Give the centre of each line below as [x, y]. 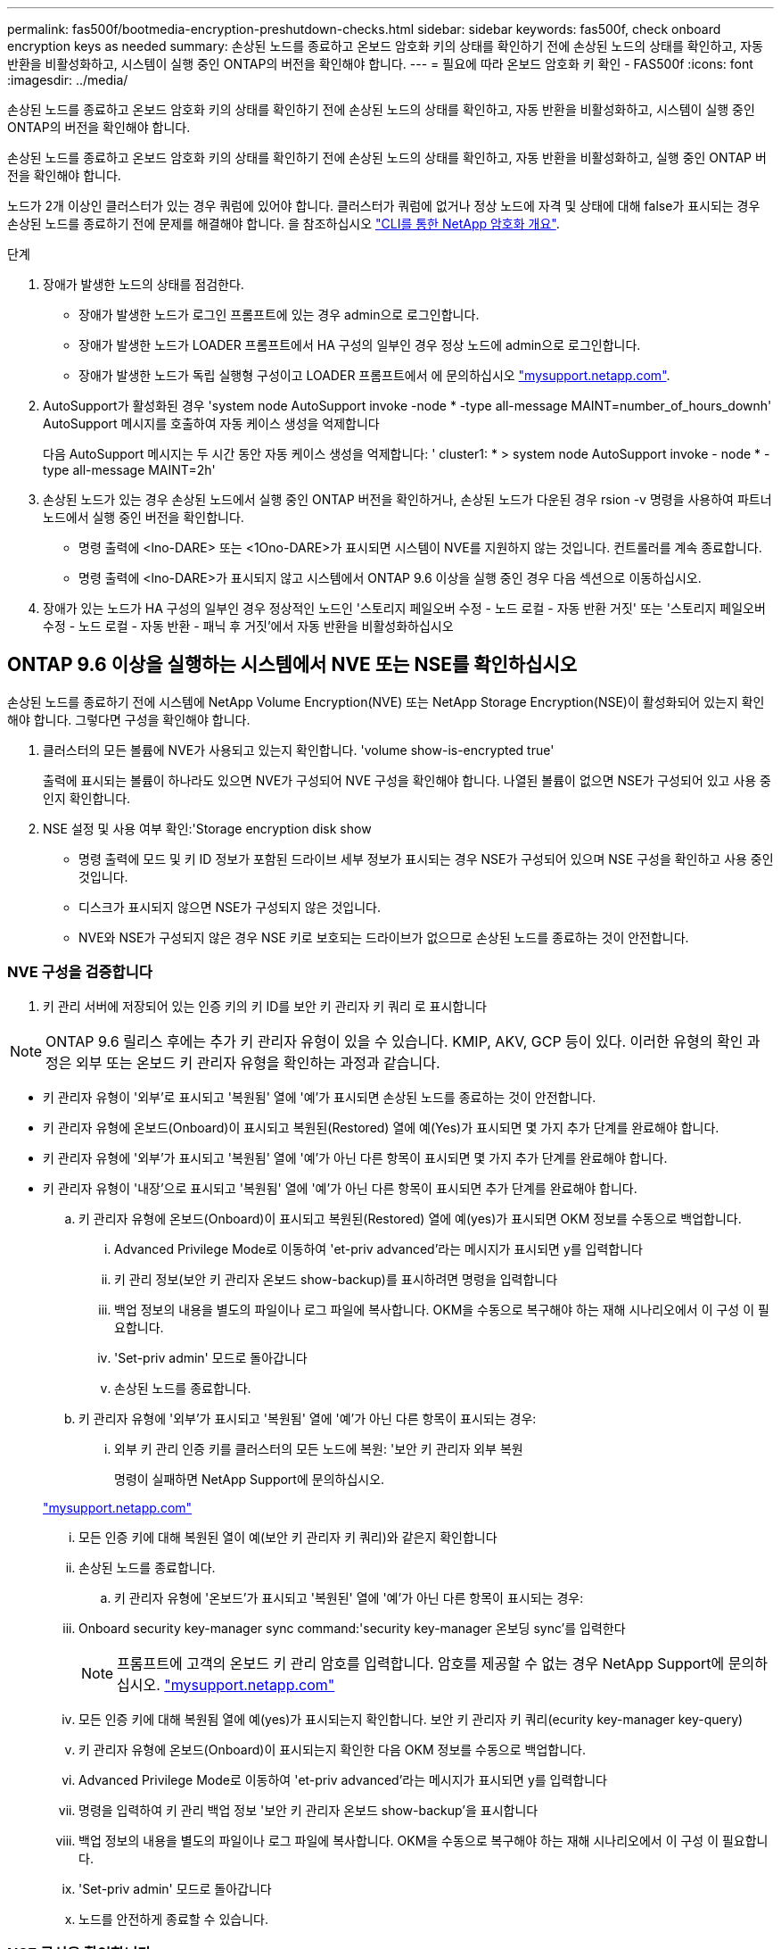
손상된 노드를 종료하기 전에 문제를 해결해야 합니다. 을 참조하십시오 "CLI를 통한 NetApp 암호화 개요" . [284, 224]
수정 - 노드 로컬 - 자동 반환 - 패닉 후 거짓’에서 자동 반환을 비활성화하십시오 [248, 626]
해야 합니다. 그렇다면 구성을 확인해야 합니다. [129, 719]
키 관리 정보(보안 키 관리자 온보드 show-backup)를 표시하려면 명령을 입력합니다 [336, 1279]
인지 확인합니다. [87, 798]
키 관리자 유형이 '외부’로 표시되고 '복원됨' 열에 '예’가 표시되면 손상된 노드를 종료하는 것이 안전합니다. [320, 1097]
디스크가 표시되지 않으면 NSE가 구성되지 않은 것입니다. [230, 907]
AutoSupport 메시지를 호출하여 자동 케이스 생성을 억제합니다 [211, 423]
